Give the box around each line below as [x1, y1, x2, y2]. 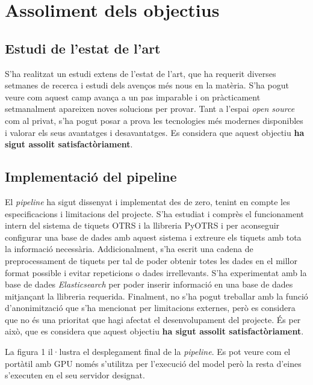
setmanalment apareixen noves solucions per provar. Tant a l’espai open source [5, 102, 295, 115]
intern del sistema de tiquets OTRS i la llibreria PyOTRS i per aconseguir [5, 219, 280, 232]
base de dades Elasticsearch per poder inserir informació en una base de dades [5, 278, 293, 291]
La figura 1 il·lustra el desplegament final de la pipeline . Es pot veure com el [5, 345, 291, 358]
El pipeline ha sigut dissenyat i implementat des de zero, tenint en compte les [5, 195, 290, 208]
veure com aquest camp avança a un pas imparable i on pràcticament [5, 90, 261, 103]
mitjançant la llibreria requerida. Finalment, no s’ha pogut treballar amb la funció [5, 289, 308, 302]
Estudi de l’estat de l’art [5, 38, 161, 57]
